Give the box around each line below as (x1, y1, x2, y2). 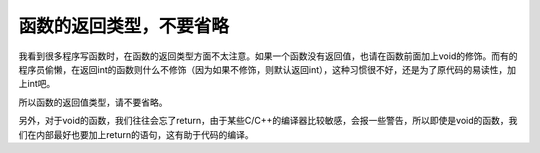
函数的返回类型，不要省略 (18, 15, 230, 37)
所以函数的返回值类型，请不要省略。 (18, 96, 168, 108)
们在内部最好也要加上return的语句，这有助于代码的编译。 (18, 128, 254, 140)
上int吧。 (18, 78, 56, 90)
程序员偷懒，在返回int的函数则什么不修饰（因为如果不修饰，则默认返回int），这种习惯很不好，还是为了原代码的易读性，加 (18, 63, 517, 75)
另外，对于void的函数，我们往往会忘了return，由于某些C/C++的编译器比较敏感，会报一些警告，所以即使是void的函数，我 (18, 115, 518, 127)
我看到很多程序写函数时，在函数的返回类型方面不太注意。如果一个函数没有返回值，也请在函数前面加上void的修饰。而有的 (18, 50, 518, 62)
